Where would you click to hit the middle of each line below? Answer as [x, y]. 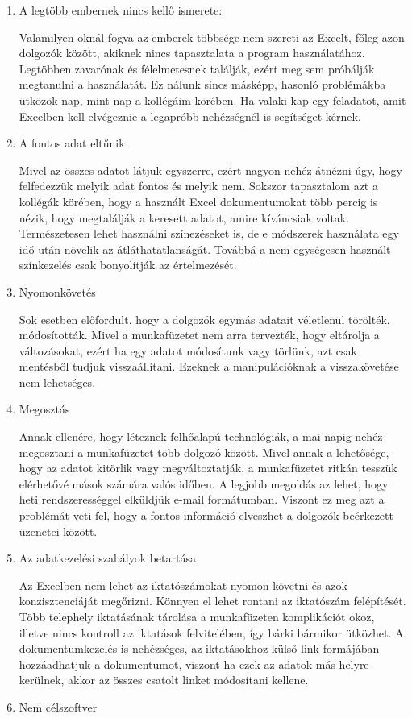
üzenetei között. [58, 531]
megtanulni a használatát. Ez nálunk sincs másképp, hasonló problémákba [202, 84]
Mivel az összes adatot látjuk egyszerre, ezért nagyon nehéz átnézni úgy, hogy [211, 170]
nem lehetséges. [57, 382]
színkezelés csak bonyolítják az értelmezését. [128, 265]
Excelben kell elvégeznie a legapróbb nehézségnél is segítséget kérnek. [190, 116]
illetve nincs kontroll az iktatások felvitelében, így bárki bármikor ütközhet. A [211, 632]
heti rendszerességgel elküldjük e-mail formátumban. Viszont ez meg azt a [202, 499]
